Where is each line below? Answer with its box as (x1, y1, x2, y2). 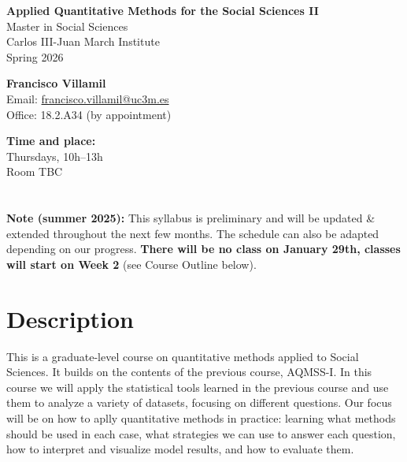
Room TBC (6, 163, 63, 180)
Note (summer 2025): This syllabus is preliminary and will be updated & (6, 210, 376, 226)
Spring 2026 (6, 48, 64, 65)
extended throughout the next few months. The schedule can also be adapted (6, 225, 379, 241)
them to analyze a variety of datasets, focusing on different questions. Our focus (6, 394, 392, 411)
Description (6, 302, 135, 334)
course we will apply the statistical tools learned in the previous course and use (6, 378, 389, 395)
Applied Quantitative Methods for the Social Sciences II (6, 2, 319, 18)
